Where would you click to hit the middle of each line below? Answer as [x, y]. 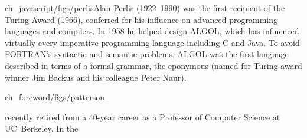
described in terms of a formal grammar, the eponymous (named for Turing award [153, 65]
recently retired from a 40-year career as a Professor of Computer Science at [143, 116]
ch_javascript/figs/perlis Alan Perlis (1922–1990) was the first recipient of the [145, 8]
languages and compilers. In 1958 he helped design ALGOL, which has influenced [152, 31]
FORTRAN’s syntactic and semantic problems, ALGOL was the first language [147, 54]
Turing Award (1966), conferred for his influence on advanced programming [141, 19]
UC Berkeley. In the [42, 128]
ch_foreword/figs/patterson [55, 97]
